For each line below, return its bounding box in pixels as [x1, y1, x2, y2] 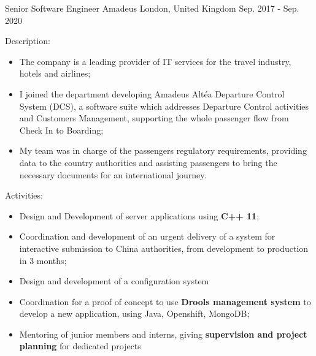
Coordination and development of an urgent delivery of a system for [19, 230, 276, 243]
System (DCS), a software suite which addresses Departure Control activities [19, 99, 309, 112]
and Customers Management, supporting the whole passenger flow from [19, 112, 289, 124]
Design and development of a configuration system [19, 275, 209, 287]
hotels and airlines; [19, 67, 91, 80]
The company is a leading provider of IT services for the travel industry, [19, 55, 291, 67]
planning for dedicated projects [19, 339, 141, 352]
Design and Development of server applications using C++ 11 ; [19, 209, 260, 222]
